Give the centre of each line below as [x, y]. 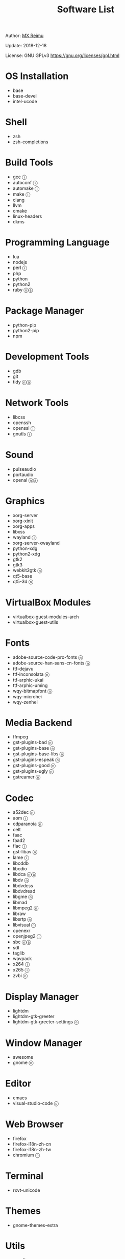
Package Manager [45, 311]
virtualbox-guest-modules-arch [46, 617]
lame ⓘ [21, 857]
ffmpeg [20, 737]
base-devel [24, 96]
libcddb [21, 863]
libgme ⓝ [23, 896]
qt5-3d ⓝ [23, 581]
